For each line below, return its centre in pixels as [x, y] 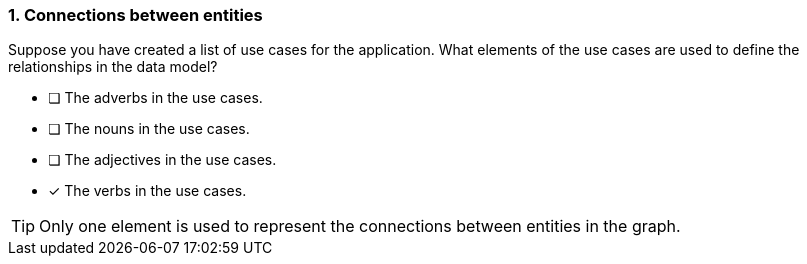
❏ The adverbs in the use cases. [155, 98]
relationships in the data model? [113, 67]
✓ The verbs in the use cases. [147, 191]
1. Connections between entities [135, 15]
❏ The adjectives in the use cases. [162, 160]
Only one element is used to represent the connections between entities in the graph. [360, 226]
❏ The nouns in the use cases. [149, 129]
